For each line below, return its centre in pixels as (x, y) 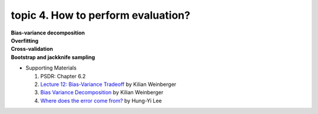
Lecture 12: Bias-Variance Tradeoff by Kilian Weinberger (108, 84)
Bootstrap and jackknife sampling (53, 57)
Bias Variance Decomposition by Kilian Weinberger (102, 92)
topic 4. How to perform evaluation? (101, 15)
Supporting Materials (51, 68)
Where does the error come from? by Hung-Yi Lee (101, 101)
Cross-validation (32, 49)
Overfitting (25, 40)
